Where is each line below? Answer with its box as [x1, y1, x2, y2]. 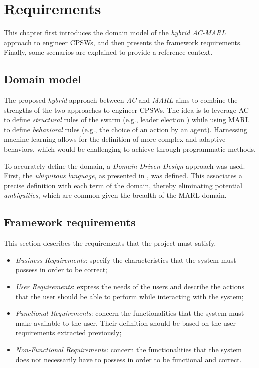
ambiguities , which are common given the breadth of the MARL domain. [4, 190, 227, 200]
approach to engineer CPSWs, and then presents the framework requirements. [4, 37, 242, 47]
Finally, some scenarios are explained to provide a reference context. [4, 47, 213, 57]
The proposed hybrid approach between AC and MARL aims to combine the [4, 95, 238, 105]
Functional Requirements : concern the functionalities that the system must [15, 308, 244, 318]
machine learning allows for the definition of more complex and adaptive [4, 134, 226, 144]
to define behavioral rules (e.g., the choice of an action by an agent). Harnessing [4, 124, 247, 134]
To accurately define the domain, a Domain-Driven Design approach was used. [4, 160, 245, 171]
